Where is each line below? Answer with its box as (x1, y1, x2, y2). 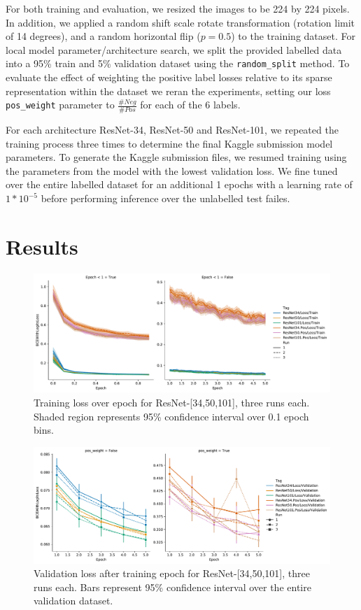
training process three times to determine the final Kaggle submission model (6, 136, 333, 150)
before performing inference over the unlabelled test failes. (41, 191, 290, 206)
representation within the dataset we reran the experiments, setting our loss (6, 83, 331, 98)
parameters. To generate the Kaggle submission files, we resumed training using (6, 150, 347, 164)
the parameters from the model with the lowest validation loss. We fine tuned (6, 163, 338, 178)
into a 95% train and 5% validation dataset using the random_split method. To (6, 56, 350, 71)
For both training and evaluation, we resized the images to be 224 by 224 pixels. (6, 1, 350, 15)
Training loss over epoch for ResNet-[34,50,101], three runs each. (34, 395, 310, 409)
